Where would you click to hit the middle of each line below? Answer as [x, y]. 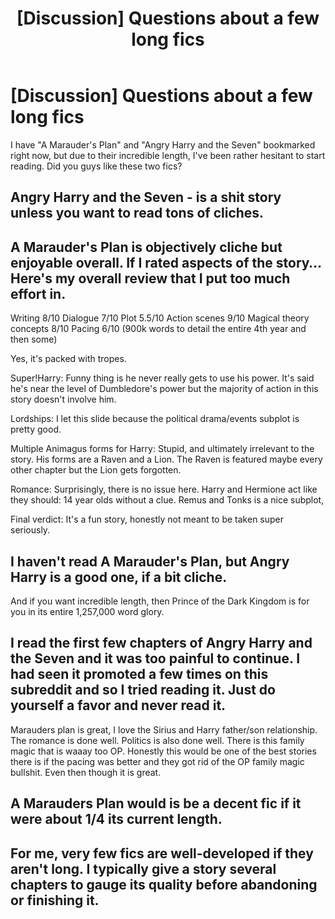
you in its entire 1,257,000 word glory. [87, 611]
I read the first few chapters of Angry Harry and [161, 643]
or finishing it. [55, 900]
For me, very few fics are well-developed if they [162, 853]
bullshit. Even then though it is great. [86, 772]
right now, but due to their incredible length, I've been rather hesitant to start [168, 155]
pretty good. [36, 429]
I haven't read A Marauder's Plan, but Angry [150, 561]
